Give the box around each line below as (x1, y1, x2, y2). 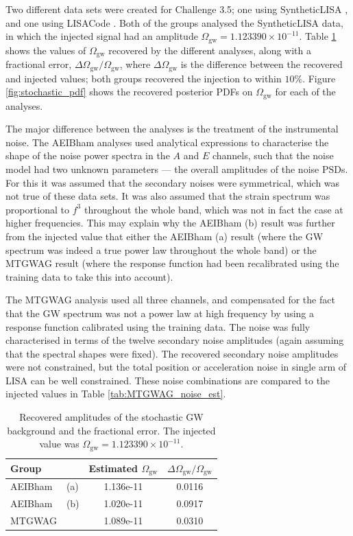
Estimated (88, 461, 138, 475)
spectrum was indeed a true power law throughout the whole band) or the (5, 242, 317, 257)
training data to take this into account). (5, 269, 173, 283)
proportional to (5, 202, 70, 216)
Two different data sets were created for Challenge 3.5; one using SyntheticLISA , (5, 2, 348, 16)
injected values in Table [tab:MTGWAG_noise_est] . (5, 386, 226, 401)
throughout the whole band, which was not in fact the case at (84, 202, 343, 216)
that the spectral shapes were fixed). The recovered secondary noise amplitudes (5, 346, 339, 360)
